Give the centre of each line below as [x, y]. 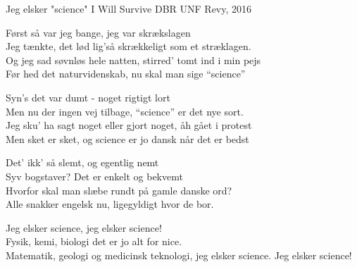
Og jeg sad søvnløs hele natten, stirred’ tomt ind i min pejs [133, 60]
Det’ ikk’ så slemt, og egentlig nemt [82, 162]
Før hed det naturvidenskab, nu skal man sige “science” [126, 74]
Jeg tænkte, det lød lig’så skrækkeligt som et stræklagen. [129, 46]
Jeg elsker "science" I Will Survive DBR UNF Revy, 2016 [129, 8]
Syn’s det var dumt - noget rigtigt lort [88, 97]
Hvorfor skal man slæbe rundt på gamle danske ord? [119, 190]
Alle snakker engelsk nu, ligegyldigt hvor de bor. [110, 204]
